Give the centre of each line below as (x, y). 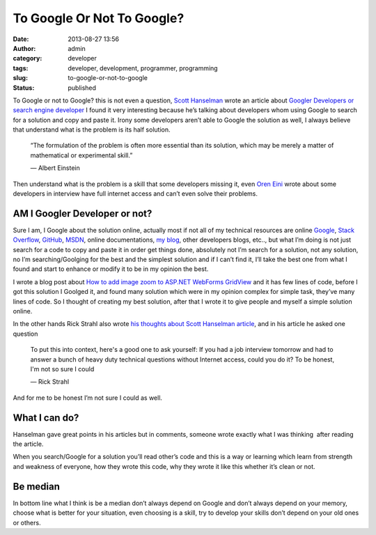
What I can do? (46, 418)
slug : (20, 78)
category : (28, 59)
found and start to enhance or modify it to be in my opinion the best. (111, 269)
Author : (24, 48)
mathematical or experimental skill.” (81, 155)
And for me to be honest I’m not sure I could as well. (88, 398)
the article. (28, 444)
